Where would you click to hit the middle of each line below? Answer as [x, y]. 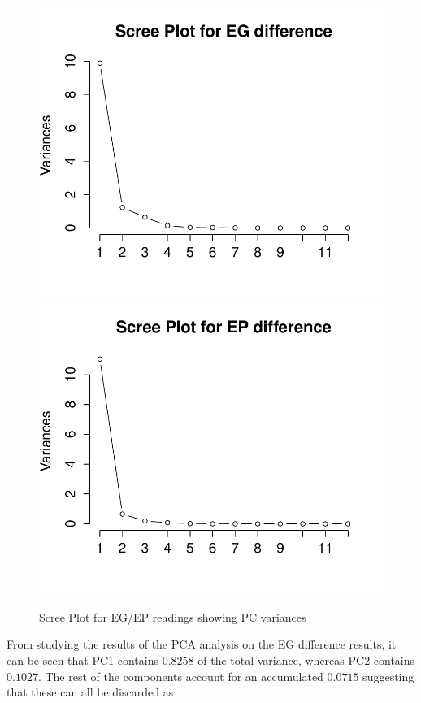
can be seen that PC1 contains [82, 660]
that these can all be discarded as [90, 692]
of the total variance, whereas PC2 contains [306, 660]
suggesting [388, 676]
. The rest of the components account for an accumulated [180, 676]
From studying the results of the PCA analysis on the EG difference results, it [202, 644]
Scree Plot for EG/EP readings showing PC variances [173, 616]
